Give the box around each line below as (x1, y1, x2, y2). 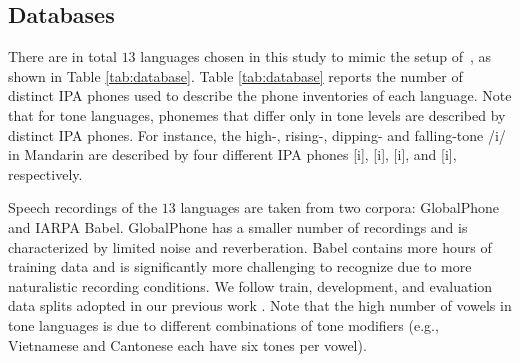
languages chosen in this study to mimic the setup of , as (140, 46, 492, 67)
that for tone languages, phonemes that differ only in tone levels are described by (8, 104, 506, 125)
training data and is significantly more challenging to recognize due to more (8, 256, 472, 277)
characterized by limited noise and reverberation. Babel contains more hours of (8, 236, 492, 257)
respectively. (8, 163, 83, 184)
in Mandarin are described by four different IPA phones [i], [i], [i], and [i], (8, 144, 457, 165)
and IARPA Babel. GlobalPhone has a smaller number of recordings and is (8, 216, 468, 237)
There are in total (8, 46, 117, 67)
